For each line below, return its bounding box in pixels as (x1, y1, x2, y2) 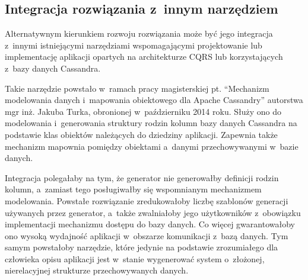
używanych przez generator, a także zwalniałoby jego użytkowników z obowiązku (5, 206, 301, 218)
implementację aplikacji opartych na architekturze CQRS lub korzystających (5, 50, 283, 63)
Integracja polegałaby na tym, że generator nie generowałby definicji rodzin (5, 171, 279, 184)
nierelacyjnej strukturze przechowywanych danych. (5, 264, 189, 276)
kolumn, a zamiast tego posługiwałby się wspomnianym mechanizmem (5, 183, 262, 195)
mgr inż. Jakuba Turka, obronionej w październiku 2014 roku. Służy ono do (5, 105, 282, 117)
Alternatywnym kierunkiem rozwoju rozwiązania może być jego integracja (5, 27, 273, 40)
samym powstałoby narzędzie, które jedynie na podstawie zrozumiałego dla (5, 241, 278, 253)
